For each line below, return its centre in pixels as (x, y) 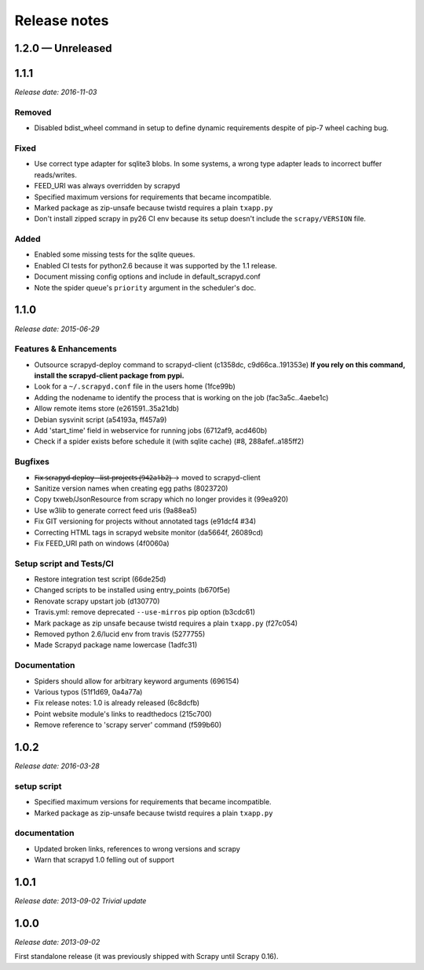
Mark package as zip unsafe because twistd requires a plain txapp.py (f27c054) (166, 623)
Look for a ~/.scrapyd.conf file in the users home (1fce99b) (135, 387)
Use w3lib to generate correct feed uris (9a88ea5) (116, 510)
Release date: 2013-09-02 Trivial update (80, 901)
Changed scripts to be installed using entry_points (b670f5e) (132, 590)
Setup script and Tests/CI (64, 563)
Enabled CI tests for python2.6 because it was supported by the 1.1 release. (156, 265)
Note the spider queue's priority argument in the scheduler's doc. (145, 287)
